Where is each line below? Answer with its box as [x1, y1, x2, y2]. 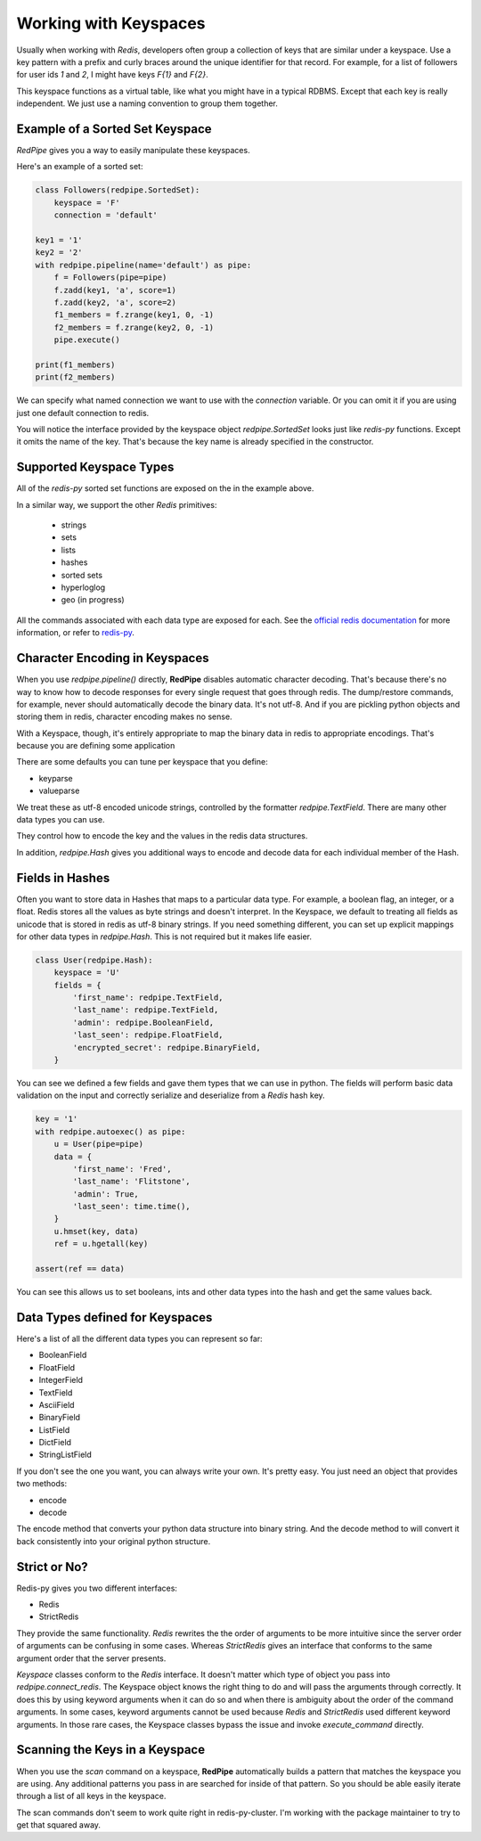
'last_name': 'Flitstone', [72, 1176, 191, 1187]
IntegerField [38, 1375, 84, 1386]
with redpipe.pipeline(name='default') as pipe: [35, 259, 252, 270]
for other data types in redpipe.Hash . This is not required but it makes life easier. [16, 931, 312, 942]
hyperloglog [61, 582, 106, 593]
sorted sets [61, 569, 102, 580]
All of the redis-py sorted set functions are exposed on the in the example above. [16, 483, 314, 494]
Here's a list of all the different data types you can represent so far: [16, 1333, 263, 1344]
